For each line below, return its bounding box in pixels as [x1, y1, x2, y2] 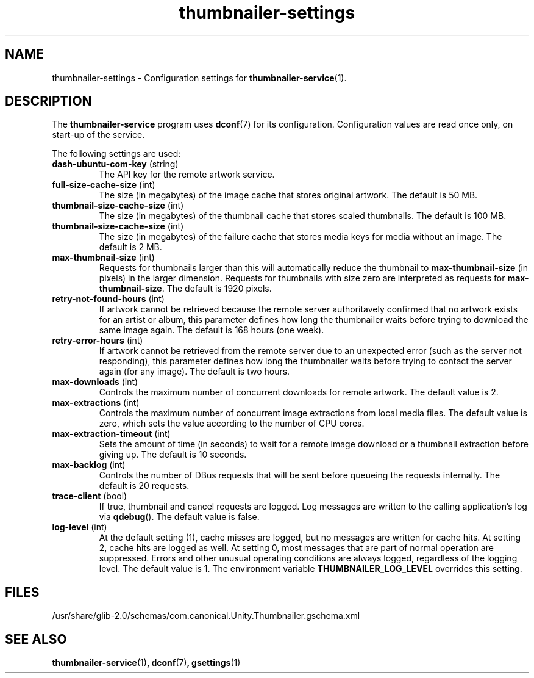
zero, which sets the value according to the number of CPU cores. [99, 418, 365, 429]
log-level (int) [52, 522, 107, 533]
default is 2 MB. [99, 242, 162, 253]
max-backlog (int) [52, 460, 126, 471]
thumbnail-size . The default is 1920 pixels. [99, 283, 272, 294]
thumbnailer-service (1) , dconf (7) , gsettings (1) [52, 657, 241, 668]
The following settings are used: [52, 148, 181, 159]
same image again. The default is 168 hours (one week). [99, 325, 324, 336]
